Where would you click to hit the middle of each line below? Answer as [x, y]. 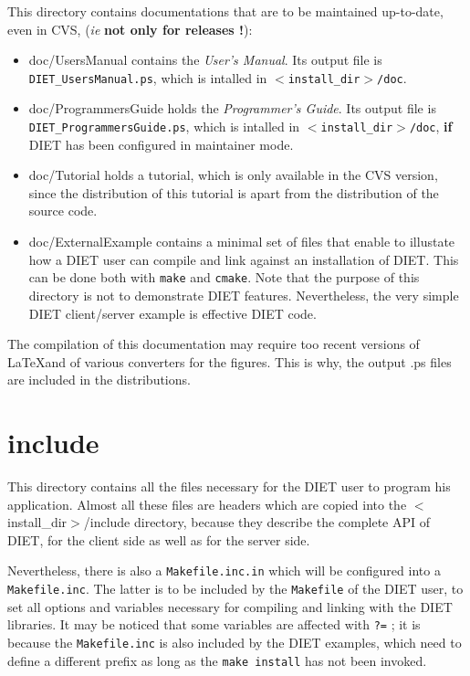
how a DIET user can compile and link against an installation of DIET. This [244, 259]
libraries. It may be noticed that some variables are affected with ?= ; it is [214, 624]
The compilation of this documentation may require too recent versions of [214, 344]
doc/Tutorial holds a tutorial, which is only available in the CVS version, [233, 175]
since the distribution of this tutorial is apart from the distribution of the [234, 192]
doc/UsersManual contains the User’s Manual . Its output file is [205, 60]
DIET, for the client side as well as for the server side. [159, 539]
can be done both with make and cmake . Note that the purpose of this [224, 277]
